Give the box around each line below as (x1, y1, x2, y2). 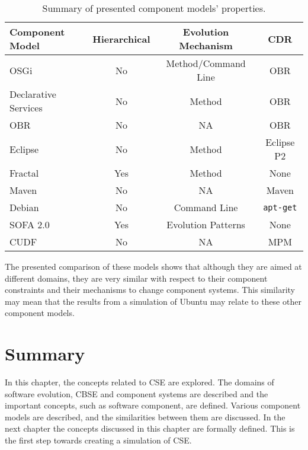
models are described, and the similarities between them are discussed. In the (5, 410, 285, 423)
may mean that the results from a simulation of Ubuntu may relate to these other (5, 295, 301, 307)
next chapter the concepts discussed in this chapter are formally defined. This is (5, 422, 295, 435)
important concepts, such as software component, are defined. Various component (5, 399, 301, 411)
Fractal (9, 166, 39, 180)
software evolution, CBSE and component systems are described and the (5, 387, 268, 400)
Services (9, 101, 43, 114)
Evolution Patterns (166, 218, 245, 231)
